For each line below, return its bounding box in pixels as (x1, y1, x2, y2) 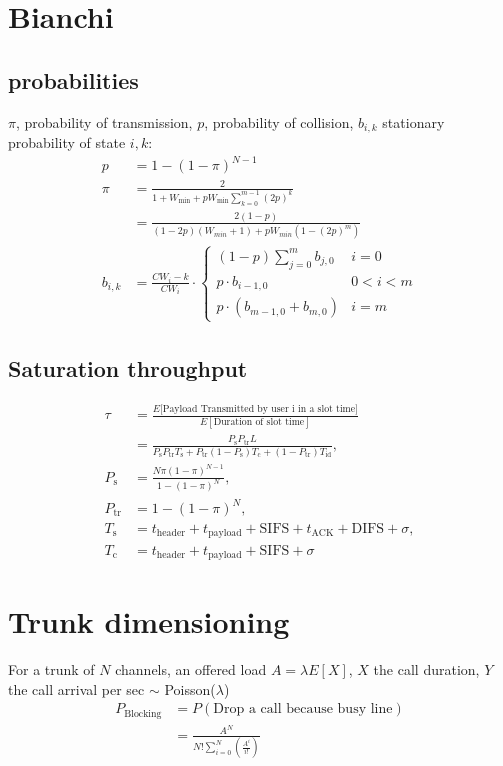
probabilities (8, 64, 139, 95)
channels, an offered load (115, 659, 267, 680)
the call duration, (373, 659, 480, 680)
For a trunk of (8, 659, 95, 680)
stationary (382, 111, 445, 132)
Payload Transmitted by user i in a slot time (162, 403, 356, 414)
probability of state (8, 132, 126, 153)
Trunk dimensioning (8, 601, 290, 642)
